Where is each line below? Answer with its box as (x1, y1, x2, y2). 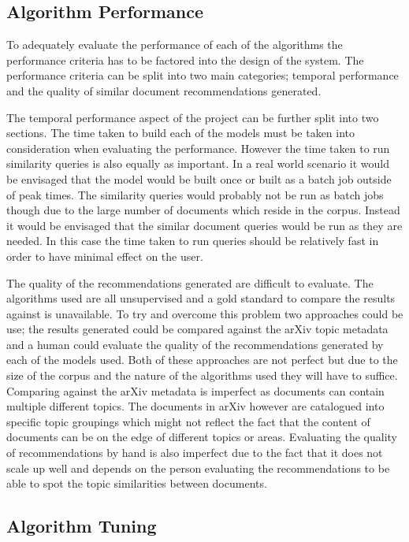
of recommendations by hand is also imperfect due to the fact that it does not (6, 444, 383, 461)
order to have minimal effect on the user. (6, 247, 203, 264)
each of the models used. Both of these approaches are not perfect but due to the (6, 351, 398, 368)
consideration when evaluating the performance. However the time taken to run (6, 139, 390, 156)
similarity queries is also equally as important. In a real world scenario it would (6, 155, 390, 172)
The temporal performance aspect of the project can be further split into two (6, 109, 379, 125)
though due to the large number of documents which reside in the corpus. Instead (6, 202, 400, 218)
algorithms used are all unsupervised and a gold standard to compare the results (6, 290, 396, 306)
